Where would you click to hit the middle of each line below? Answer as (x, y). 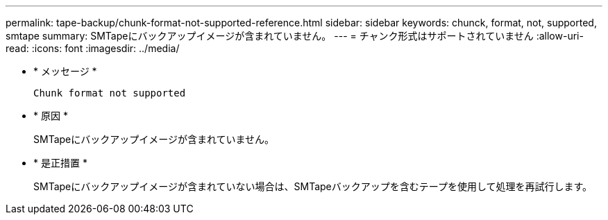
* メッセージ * (65, 71)
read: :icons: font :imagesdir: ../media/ (93, 48)
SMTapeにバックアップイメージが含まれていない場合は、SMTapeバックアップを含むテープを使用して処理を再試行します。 (313, 186)
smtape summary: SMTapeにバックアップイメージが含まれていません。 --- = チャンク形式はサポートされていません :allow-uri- (295, 36)
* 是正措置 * (60, 163)
